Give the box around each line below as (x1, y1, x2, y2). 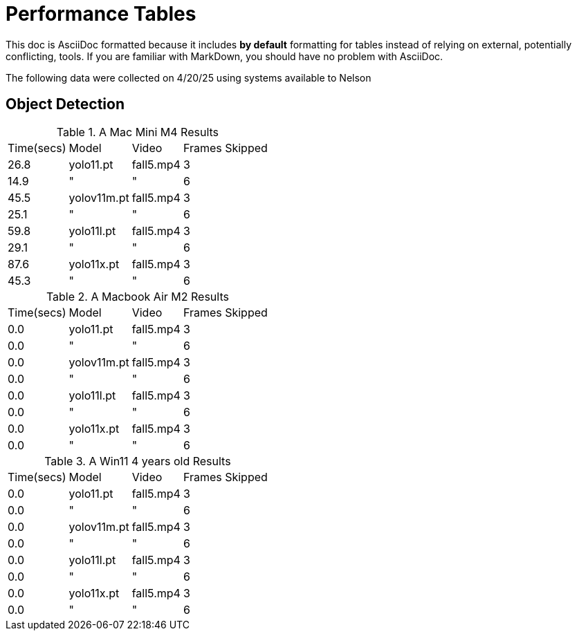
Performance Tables (6, 2, 196, 26)
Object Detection (6, 95, 125, 113)
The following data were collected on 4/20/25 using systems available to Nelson (6, 71, 372, 84)
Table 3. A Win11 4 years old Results (44, 453, 231, 468)
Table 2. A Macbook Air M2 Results (46, 289, 229, 303)
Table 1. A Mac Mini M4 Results (56, 124, 219, 139)
